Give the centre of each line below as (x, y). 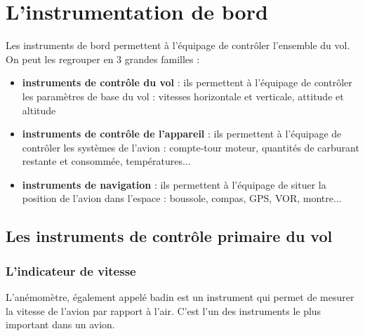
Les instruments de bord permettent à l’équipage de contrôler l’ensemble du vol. (178, 45)
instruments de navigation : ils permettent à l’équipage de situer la (174, 184)
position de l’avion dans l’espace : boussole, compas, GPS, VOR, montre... (182, 198)
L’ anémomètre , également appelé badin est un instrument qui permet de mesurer (180, 297)
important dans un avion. (60, 324)
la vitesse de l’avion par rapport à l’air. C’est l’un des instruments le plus (164, 310)
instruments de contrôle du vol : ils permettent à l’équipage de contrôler (187, 82)
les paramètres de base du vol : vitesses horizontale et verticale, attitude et (183, 96)
